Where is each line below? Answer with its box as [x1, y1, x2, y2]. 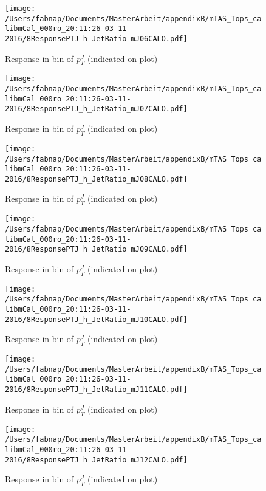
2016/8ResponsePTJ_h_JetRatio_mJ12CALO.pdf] [5, 455, 188, 464]
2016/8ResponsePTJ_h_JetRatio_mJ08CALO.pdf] [5, 174, 188, 184]
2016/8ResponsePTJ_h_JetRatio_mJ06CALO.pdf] [5, 34, 188, 43]
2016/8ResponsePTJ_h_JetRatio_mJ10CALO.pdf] [5, 315, 188, 324]
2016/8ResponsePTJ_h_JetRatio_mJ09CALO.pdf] [5, 245, 188, 254]
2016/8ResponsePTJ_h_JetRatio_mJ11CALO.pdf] [5, 385, 188, 394]
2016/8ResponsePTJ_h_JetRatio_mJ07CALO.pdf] [5, 105, 188, 114]
